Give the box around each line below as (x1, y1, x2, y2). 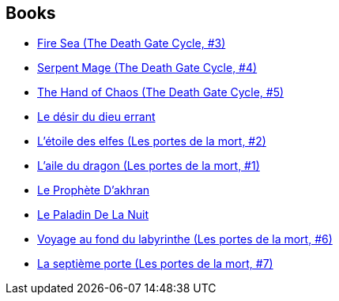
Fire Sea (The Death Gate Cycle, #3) (37, 36, 226, 51)
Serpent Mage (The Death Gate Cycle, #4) (37, 61, 258, 75)
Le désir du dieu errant (37, 110, 156, 124)
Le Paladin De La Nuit (37, 208, 149, 222)
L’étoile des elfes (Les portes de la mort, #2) (37, 134, 266, 149)
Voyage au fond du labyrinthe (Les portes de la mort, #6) (37, 232, 333, 246)
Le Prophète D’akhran (37, 183, 150, 198)
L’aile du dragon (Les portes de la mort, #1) (37, 159, 260, 173)
